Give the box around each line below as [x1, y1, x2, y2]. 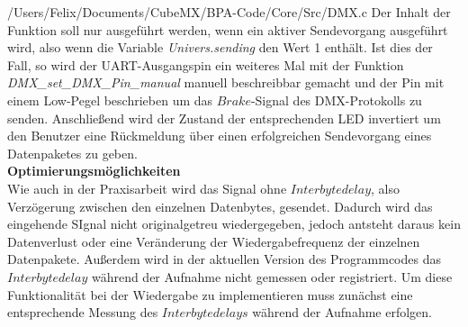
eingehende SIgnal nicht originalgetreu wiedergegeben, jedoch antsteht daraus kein [7, 214, 461, 233]
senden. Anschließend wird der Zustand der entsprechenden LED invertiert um [7, 108, 441, 127]
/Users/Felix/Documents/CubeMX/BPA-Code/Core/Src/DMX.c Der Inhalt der [7, 3, 451, 21]
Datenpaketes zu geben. [7, 143, 138, 162]
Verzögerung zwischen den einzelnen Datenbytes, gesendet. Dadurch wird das [7, 196, 433, 215]
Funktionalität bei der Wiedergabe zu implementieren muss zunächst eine [7, 285, 413, 304]
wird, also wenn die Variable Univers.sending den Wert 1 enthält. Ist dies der [7, 38, 433, 57]
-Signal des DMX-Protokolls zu [250, 90, 422, 109]
